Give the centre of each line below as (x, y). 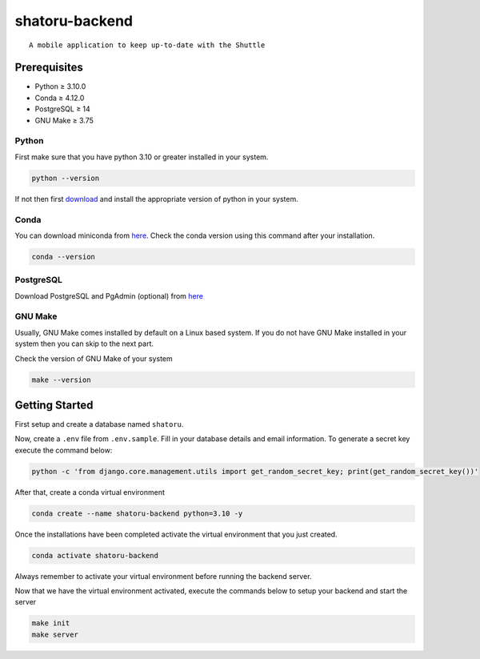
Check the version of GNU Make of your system (94, 358)
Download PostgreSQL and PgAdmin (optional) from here (109, 295)
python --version (66, 178)
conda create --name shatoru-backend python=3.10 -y (137, 513)
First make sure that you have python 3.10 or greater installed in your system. (142, 157)
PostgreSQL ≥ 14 (63, 109)
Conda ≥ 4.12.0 (60, 98)
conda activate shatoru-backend (95, 555)
